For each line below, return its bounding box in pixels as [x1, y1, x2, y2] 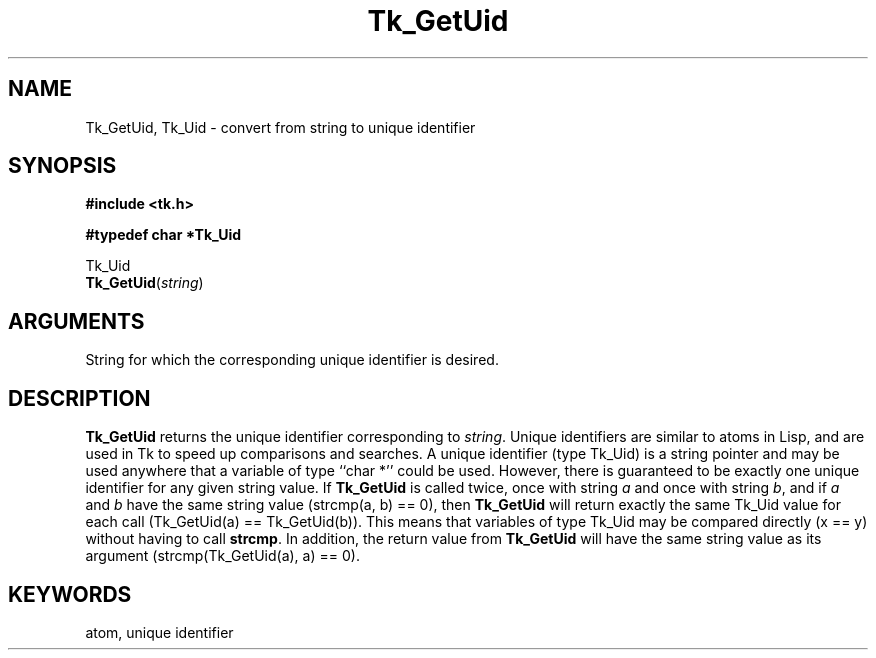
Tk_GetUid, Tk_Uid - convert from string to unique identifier [85, 118, 476, 136]
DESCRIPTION [8, 385, 151, 411]
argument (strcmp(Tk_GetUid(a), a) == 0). [85, 547, 360, 565]
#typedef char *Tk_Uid [85, 226, 242, 244]
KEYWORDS [8, 581, 132, 607]
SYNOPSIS [8, 153, 117, 179]
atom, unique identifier [85, 623, 234, 641]
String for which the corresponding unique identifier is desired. [85, 351, 499, 369]
